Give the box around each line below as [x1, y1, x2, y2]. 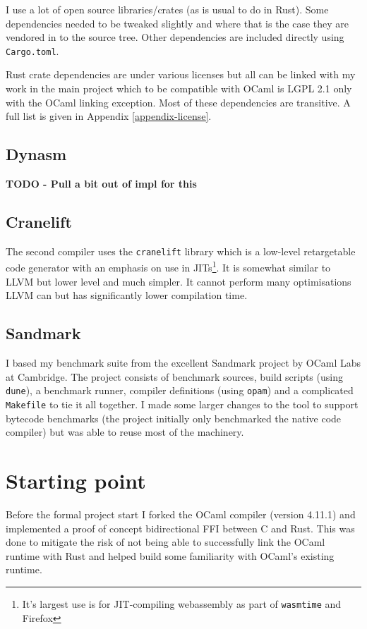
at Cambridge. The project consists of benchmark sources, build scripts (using [6, 369, 343, 384]
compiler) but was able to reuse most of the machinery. [6, 425, 244, 439]
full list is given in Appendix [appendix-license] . [6, 109, 212, 123]
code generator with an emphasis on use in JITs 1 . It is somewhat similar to [6, 258, 331, 275]
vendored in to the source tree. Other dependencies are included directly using [6, 30, 344, 44]
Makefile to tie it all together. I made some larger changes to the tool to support [6, 396, 359, 411]
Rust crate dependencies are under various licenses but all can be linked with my [6, 67, 356, 82]
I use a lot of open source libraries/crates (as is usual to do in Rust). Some [6, 2, 329, 16]
